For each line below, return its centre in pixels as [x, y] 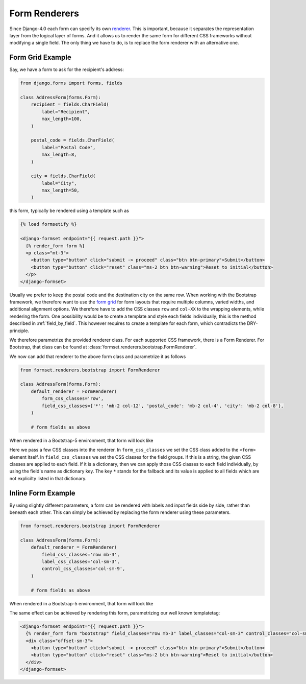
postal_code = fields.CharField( [73, 140]
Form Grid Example [40, 57]
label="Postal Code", [69, 147]
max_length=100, [62, 119]
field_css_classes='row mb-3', [81, 555]
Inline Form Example [43, 493]
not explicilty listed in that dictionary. [48, 478]
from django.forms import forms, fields [71, 83]
